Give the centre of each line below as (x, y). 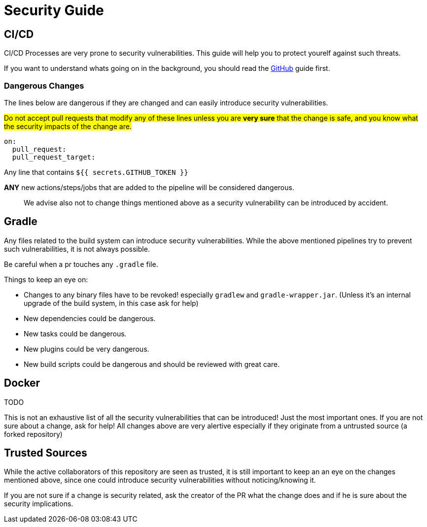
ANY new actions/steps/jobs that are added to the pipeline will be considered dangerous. (149, 187)
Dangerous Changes (44, 85)
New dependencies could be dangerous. (90, 318)
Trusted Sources (46, 453)
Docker (22, 383)
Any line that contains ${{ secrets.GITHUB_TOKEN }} (96, 172)
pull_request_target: (54, 157)
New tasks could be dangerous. (75, 333)
